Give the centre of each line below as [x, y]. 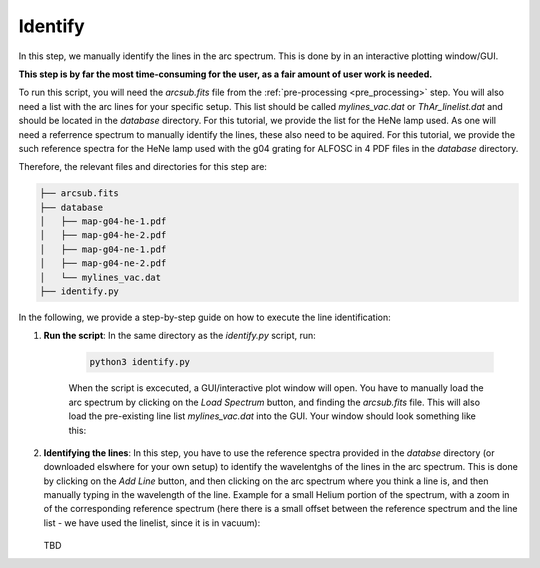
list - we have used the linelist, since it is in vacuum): [152, 522]
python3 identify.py [139, 362]
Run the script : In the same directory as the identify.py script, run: [180, 336]
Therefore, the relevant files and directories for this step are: [142, 167]
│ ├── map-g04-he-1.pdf [103, 221]
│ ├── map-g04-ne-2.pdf [103, 263]
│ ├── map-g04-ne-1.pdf [103, 249]
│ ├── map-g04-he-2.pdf [103, 235]
